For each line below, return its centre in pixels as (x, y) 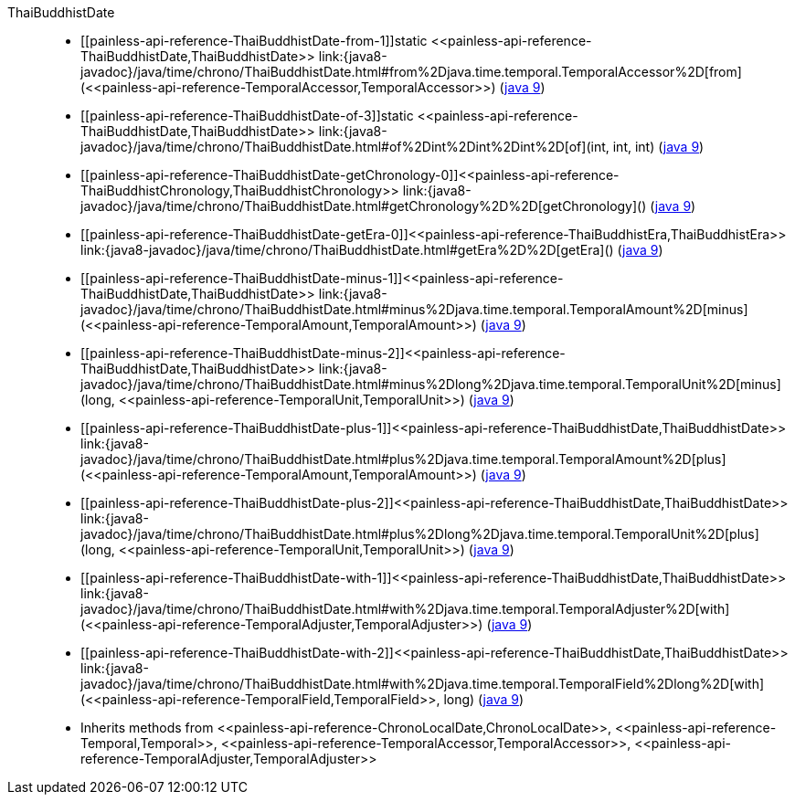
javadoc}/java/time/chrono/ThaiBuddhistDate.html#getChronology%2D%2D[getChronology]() (364, 206)
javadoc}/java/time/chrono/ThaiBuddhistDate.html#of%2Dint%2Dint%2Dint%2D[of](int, (345, 147)
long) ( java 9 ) (484, 699)
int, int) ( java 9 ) (658, 147)
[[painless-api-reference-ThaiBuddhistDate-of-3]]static (247, 116)
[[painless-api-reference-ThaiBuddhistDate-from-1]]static (254, 41)
